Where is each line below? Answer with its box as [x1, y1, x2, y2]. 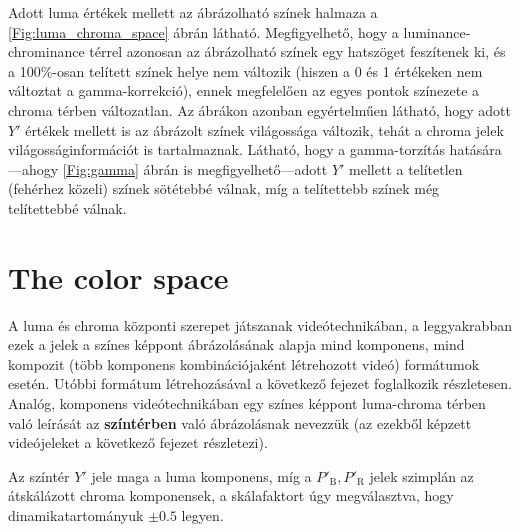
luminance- [403, 21, 471, 42]
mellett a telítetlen [349, 158, 463, 179]
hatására [449, 139, 502, 160]
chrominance [8, 41, 85, 62]
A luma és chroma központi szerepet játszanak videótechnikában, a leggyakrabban [8, 314, 512, 335]
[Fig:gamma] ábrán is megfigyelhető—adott [62, 158, 328, 179]
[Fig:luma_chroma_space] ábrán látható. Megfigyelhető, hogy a [8, 21, 399, 42]
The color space [8, 256, 229, 297]
